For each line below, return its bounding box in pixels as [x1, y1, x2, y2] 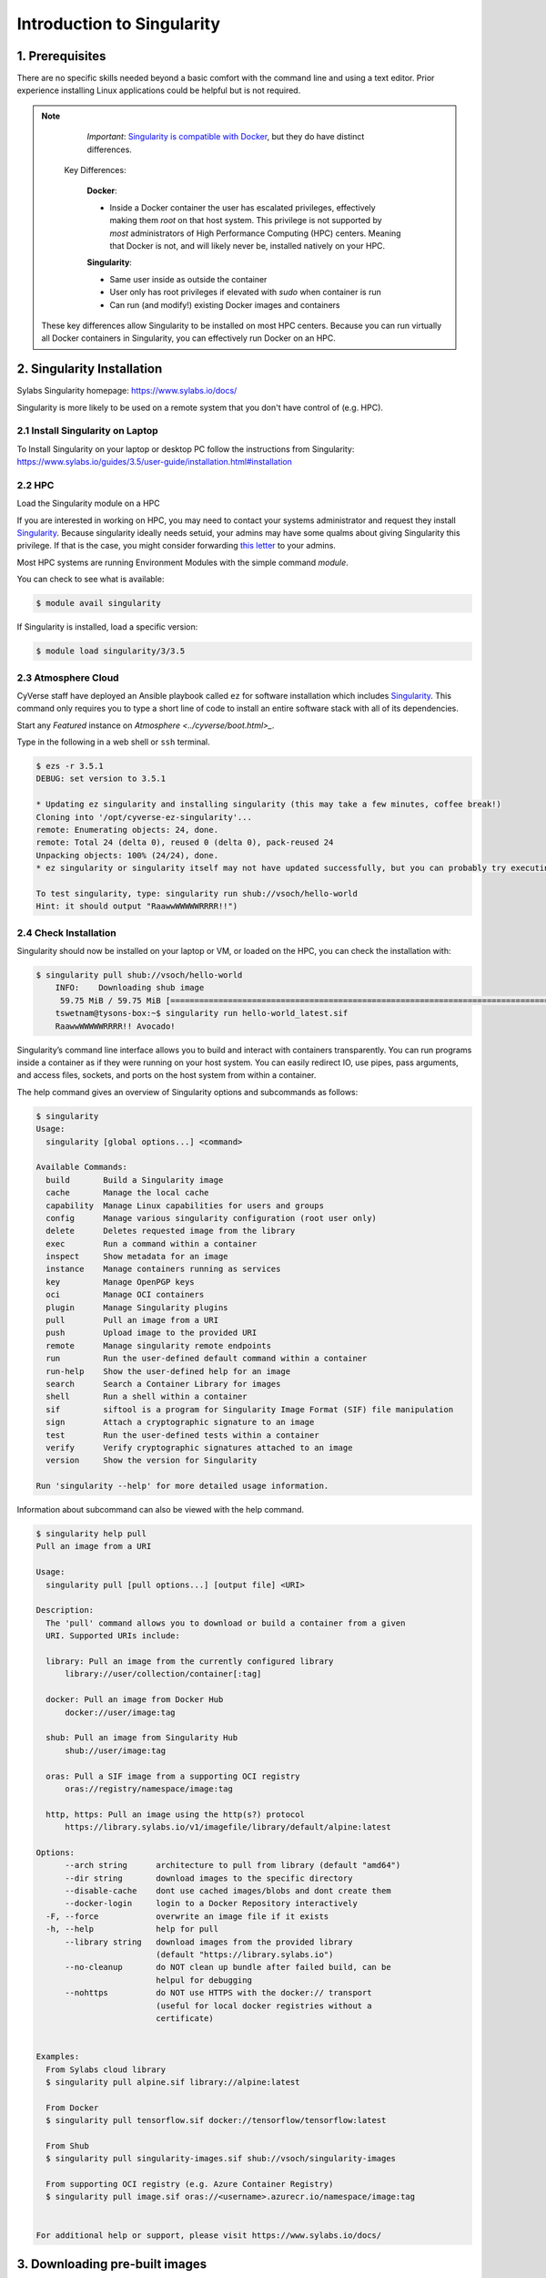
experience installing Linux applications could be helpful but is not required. [16, 85, 301, 96]
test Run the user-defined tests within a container [45, 1430, 319, 1440]
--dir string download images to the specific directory [65, 1873, 353, 1883]
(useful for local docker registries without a [156, 2000, 372, 2011]
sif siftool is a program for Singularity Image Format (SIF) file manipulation [45, 1404, 454, 1414]
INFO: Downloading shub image [55, 982, 205, 993]
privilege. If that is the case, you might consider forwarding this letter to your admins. [16, 540, 337, 551]
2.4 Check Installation [16, 926, 117, 939]
